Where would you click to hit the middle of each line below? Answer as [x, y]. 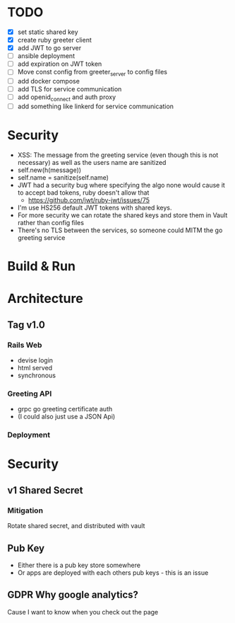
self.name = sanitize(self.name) [63, 177]
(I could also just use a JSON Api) [66, 417]
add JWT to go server [49, 48]
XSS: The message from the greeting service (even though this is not [118, 155]
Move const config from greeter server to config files [92, 73]
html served [35, 368]
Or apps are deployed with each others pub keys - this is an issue [113, 572]
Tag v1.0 [26, 325]
